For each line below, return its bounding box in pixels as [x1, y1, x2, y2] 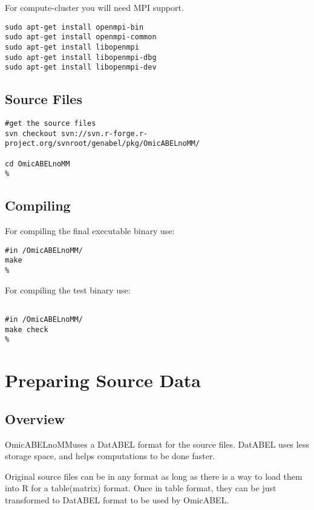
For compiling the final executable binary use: [5, 224, 175, 237]
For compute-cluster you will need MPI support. [5, 1, 184, 13]
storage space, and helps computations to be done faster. [5, 450, 215, 462]
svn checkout [5, 129, 57, 138]
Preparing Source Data [5, 368, 201, 393]
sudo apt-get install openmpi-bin [5, 22, 144, 31]
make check [5, 325, 48, 334]
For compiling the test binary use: [5, 283, 131, 296]
